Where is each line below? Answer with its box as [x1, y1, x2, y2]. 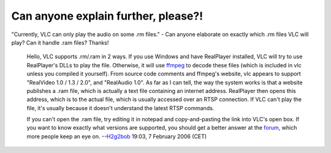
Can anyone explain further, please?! [11, 9, 204, 23]
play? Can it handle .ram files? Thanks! [11, 39, 109, 46]
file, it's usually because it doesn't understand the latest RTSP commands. [26, 104, 215, 111]
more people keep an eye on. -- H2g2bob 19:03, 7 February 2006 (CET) [26, 132, 207, 140]
